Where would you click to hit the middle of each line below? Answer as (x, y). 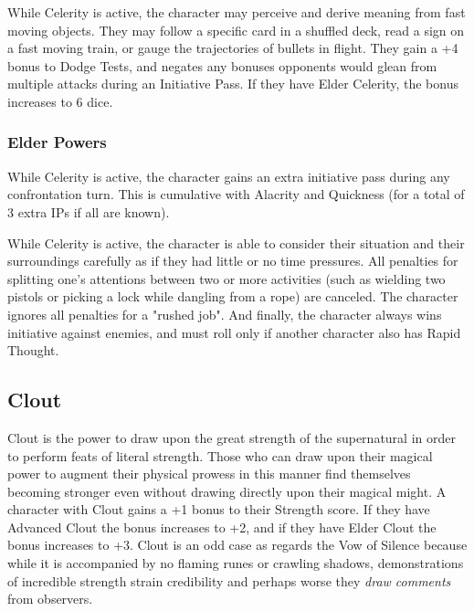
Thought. (33, 350)
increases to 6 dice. (60, 101)
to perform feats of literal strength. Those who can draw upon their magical (220, 455)
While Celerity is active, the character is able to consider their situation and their (236, 242)
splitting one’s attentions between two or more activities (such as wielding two (226, 278)
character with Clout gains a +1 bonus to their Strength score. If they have (219, 509)
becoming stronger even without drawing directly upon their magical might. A (227, 491)
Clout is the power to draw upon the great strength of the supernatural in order (232, 437)
